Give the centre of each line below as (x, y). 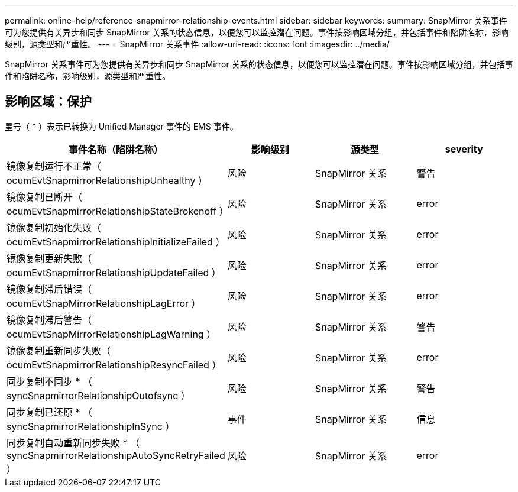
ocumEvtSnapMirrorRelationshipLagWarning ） (111, 334)
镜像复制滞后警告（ (49, 320)
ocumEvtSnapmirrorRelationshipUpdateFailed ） (114, 272)
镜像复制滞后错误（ (49, 289)
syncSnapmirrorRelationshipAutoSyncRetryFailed (116, 455)
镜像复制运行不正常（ (54, 166)
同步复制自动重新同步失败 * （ (73, 443)
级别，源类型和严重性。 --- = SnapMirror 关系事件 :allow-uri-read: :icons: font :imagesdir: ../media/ (197, 44)
